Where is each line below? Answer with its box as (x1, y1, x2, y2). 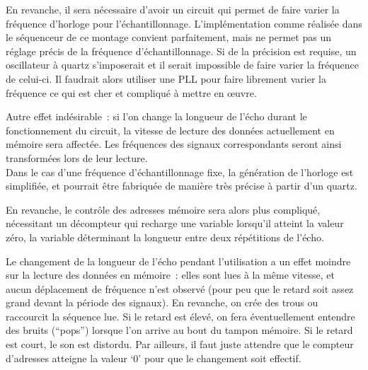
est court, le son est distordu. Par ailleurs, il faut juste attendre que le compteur (6, 337, 354, 352)
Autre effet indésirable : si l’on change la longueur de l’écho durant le (6, 109, 307, 124)
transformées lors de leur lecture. (6, 150, 148, 165)
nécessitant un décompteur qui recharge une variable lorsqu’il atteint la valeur (6, 216, 344, 231)
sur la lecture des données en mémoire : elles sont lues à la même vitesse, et (6, 267, 335, 282)
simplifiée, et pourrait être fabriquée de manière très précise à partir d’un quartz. (6, 178, 357, 193)
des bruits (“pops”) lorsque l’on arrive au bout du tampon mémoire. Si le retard (6, 323, 353, 337)
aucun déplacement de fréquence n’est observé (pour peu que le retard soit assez (6, 281, 354, 296)
